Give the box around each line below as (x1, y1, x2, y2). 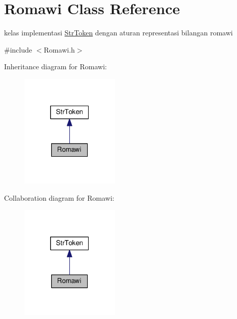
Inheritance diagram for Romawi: (4, 61, 107, 72)
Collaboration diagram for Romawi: (4, 192, 114, 203)
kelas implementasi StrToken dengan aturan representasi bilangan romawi (4, 27, 233, 38)
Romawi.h (44, 44, 75, 55)
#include (4, 44, 32, 55)
